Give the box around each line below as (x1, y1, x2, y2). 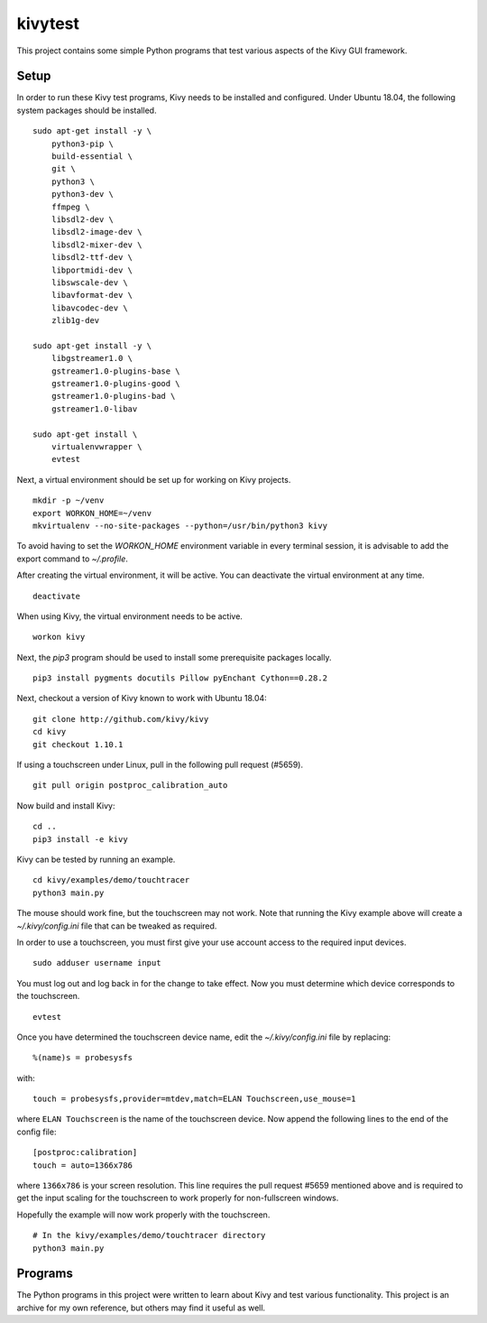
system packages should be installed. (16, 105, 157, 116)
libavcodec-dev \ (51, 302, 128, 313)
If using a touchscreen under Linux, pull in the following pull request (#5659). (16, 759, 304, 771)
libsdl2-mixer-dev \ (51, 239, 142, 250)
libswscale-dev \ (51, 277, 128, 288)
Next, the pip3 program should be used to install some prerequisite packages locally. (16, 652, 332, 662)
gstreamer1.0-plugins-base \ (51, 365, 180, 376)
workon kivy (32, 632, 86, 643)
